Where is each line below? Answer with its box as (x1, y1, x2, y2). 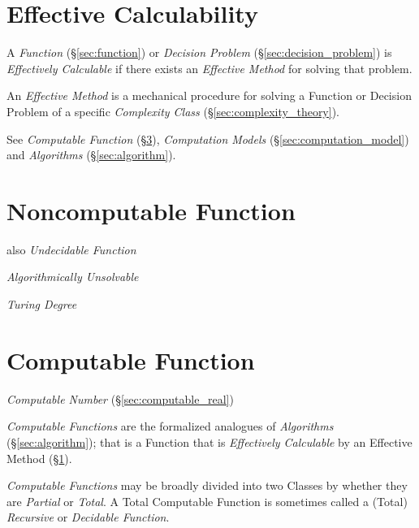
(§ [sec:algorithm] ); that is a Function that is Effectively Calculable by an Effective (6, 433, 413, 450)
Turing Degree (6, 296, 77, 312)
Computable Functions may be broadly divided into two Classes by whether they (6, 477, 408, 494)
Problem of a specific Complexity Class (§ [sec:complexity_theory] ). (6, 102, 339, 119)
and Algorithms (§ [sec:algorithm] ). (6, 146, 176, 163)
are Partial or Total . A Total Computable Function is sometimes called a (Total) (6, 492, 408, 509)
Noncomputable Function (6, 193, 296, 227)
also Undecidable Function (6, 240, 136, 258)
